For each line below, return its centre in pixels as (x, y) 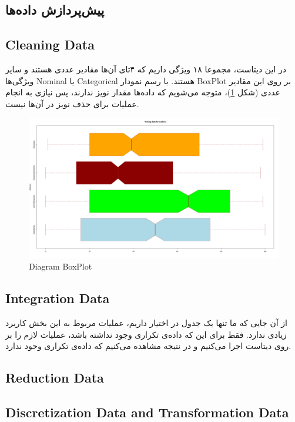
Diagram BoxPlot (61, 266)
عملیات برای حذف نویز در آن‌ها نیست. (72, 103)
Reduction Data (55, 378)
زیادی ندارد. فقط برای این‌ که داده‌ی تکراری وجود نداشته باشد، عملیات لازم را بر (146, 334)
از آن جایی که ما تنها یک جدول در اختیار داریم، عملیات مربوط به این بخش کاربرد (146, 323)
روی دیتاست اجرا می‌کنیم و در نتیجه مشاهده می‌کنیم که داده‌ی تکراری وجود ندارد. (148, 346)
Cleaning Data (50, 44)
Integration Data (58, 298)
